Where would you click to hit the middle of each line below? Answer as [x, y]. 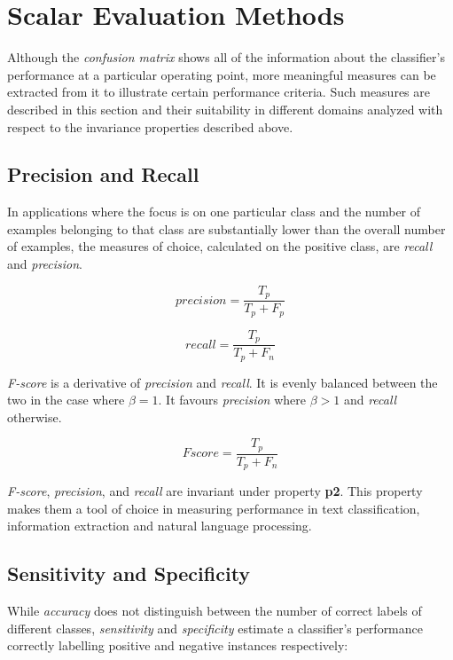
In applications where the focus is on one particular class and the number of [214, 212]
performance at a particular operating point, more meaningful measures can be [222, 74]
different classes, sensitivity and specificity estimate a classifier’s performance [215, 628]
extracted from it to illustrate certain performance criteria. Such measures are [219, 92]
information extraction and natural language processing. [160, 526]
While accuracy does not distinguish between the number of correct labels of [215, 611]
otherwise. [35, 416]
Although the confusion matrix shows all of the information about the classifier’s [226, 57]
